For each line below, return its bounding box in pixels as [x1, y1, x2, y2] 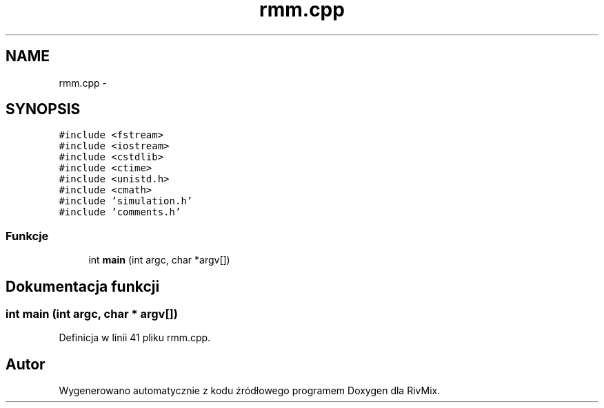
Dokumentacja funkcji [6, 277, 160, 295]
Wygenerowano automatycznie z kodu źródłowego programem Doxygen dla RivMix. [59, 385, 441, 397]
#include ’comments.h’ [59, 206, 181, 218]
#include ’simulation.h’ [59, 195, 193, 207]
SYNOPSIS [6, 100, 81, 118]
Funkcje [6, 228, 49, 243]
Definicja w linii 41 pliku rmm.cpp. [59, 332, 211, 344]
